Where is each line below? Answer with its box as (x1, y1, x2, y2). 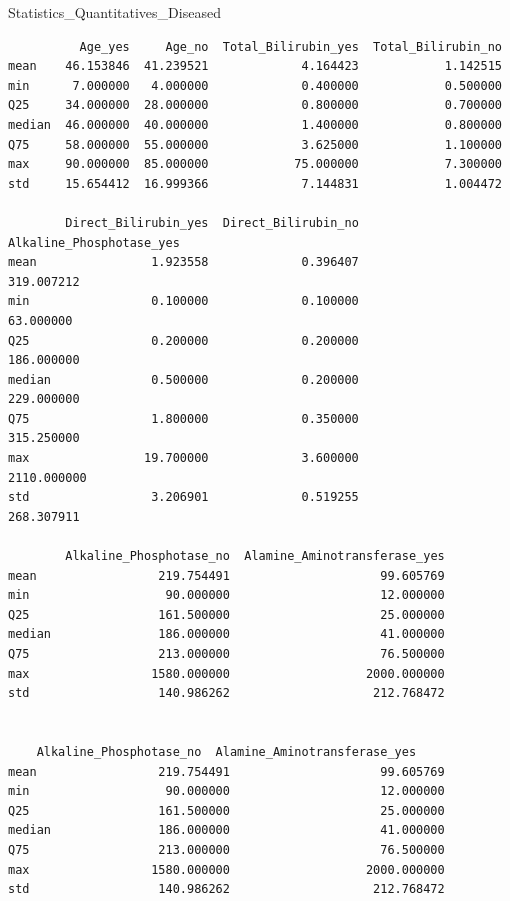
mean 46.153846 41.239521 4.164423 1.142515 (8, 59, 502, 74)
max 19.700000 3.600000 (8, 451, 359, 466)
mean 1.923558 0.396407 (8, 255, 359, 270)
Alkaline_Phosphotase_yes (8, 235, 180, 250)
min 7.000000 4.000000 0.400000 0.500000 (8, 78, 502, 93)
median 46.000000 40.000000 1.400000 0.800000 (8, 117, 502, 132)
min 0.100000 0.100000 (8, 294, 359, 309)
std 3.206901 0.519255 (8, 490, 359, 505)
